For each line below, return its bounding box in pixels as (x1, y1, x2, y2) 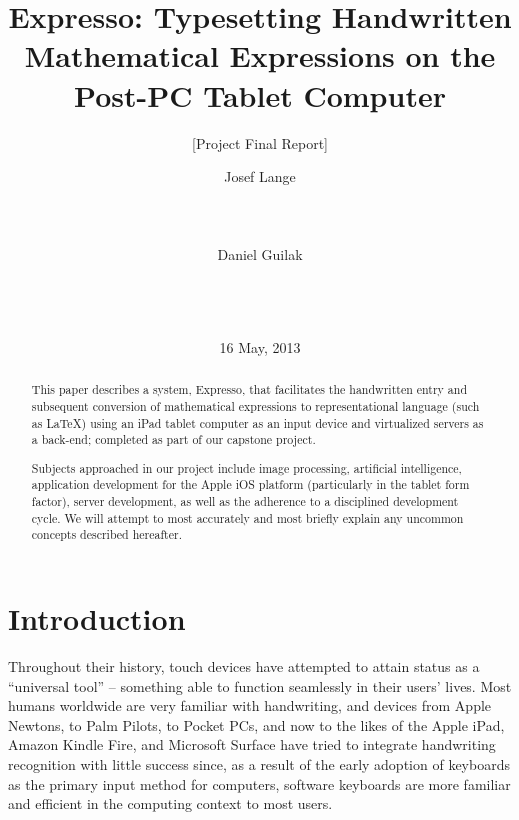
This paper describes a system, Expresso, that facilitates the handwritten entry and (31, 381, 467, 398)
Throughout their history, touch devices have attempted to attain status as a (8, 655, 480, 676)
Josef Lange (224, 166, 296, 187)
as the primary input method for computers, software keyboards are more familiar (8, 773, 511, 794)
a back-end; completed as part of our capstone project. (31, 431, 316, 448)
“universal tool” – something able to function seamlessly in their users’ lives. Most (8, 675, 512, 696)
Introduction (8, 598, 186, 639)
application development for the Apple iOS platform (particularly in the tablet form (31, 476, 470, 493)
